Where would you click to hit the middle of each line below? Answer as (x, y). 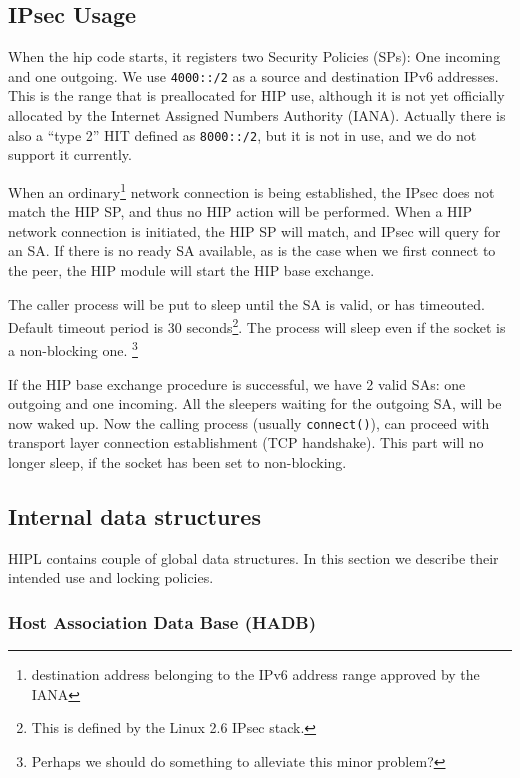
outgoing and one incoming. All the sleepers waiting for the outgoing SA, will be (255, 403)
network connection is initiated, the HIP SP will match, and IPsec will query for (254, 230)
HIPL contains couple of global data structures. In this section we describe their (253, 557)
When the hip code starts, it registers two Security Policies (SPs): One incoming (254, 56)
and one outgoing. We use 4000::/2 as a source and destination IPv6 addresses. (253, 75)
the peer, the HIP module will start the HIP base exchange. (191, 269)
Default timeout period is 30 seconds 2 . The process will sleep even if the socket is (257, 325)
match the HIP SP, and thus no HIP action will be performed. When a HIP (240, 211)
